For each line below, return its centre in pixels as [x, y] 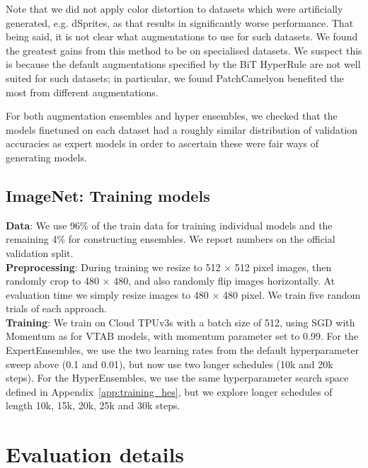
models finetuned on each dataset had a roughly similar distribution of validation [182, 129]
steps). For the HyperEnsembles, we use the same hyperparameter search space [177, 378]
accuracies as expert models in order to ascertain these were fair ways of [162, 143]
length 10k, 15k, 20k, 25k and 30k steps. [93, 405]
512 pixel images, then [283, 267]
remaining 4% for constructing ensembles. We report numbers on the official [171, 239]
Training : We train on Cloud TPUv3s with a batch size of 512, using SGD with [180, 322]
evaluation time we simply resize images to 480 [107, 294]
